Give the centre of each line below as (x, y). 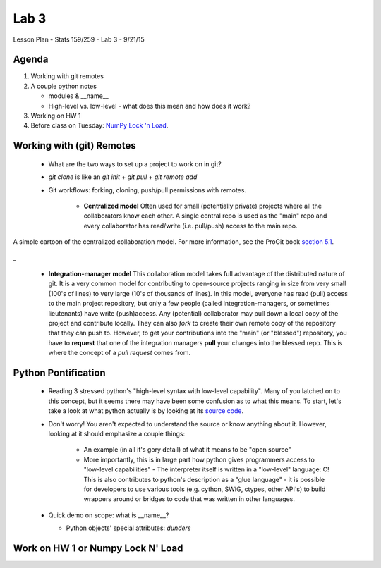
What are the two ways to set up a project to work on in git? (135, 164)
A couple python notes (64, 86)
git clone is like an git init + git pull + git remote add (123, 177)
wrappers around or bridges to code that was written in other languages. (189, 499)
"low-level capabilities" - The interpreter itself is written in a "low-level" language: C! (206, 469)
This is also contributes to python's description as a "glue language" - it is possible (204, 479)
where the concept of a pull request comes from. (119, 353)
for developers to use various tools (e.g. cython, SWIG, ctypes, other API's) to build (205, 489)
